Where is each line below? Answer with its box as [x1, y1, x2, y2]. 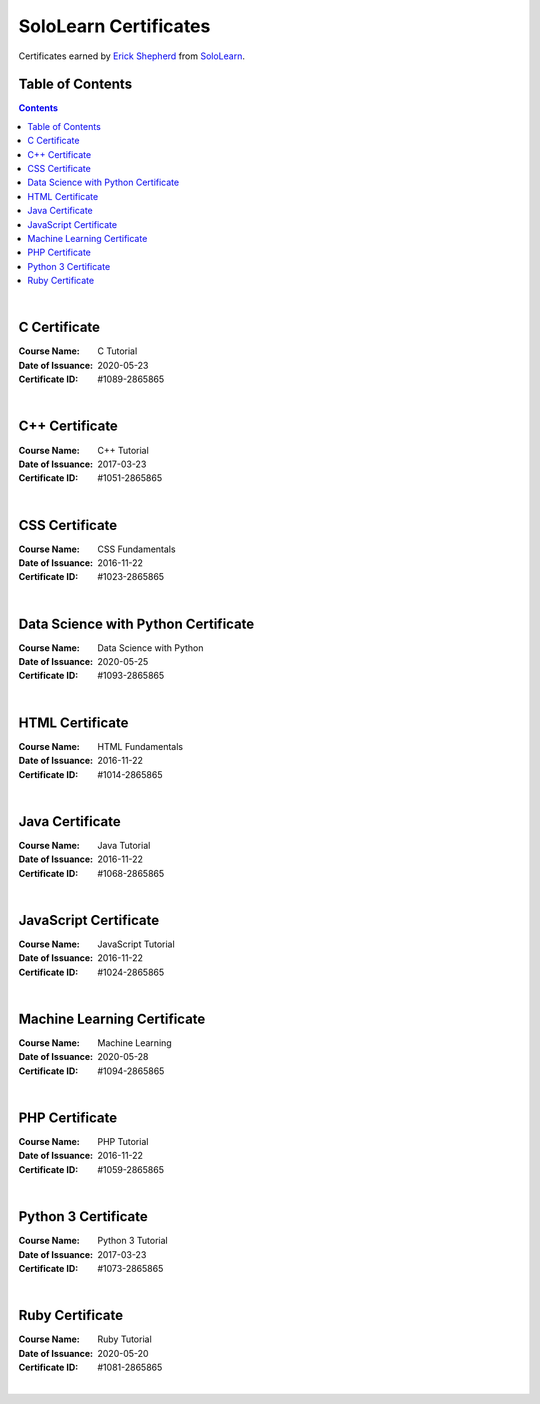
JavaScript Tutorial [97, 938, 175, 950]
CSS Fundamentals [97, 543, 176, 555]
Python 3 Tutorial [97, 1235, 169, 1247]
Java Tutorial [97, 839, 151, 851]
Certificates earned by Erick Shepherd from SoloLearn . [18, 50, 245, 62]
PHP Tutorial [97, 1136, 149, 1148]
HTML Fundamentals [97, 740, 184, 752]
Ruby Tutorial [97, 1333, 152, 1345]
